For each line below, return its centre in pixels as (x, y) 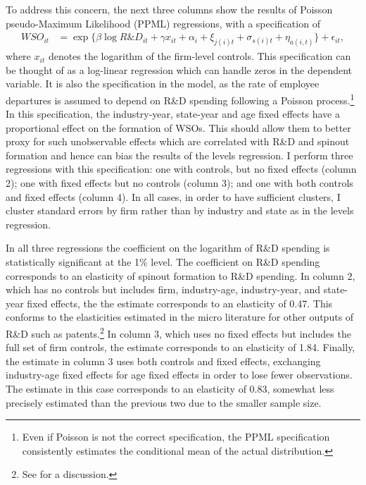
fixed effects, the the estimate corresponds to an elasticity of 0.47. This (180, 303)
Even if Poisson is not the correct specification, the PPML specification (176, 437)
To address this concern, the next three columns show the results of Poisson (169, 9)
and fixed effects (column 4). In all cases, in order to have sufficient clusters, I (173, 196)
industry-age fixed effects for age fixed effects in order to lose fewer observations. (179, 375)
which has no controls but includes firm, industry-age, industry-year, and (163, 289)
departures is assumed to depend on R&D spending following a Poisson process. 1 (180, 99)
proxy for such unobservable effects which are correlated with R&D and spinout (178, 141)
